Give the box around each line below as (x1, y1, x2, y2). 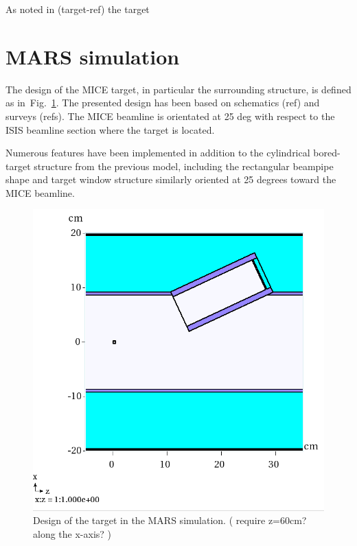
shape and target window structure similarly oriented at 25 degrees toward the (5, 172, 336, 187)
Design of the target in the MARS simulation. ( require (33, 513, 266, 527)
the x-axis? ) (58, 526, 112, 541)
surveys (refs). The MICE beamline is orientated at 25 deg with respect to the (5, 108, 335, 123)
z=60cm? (268, 513, 307, 527)
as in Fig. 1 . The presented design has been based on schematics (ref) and (5, 95, 320, 110)
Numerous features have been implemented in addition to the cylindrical (5, 145, 310, 160)
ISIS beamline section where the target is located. (5, 122, 215, 136)
